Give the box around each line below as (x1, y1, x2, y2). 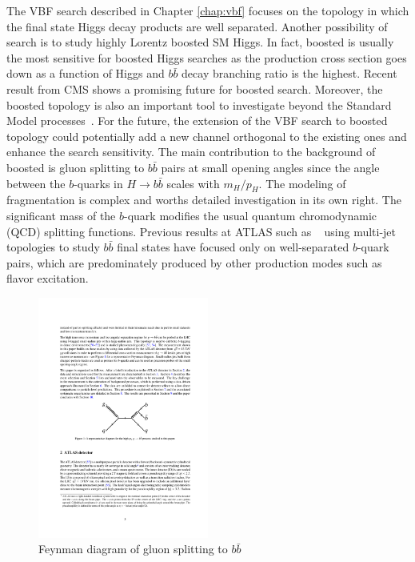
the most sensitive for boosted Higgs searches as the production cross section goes (6, 49, 407, 66)
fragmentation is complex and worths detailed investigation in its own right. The (6, 191, 401, 208)
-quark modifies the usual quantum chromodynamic (124, 207, 377, 223)
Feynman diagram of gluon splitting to (38, 540, 228, 557)
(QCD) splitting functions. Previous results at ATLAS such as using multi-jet (6, 223, 397, 239)
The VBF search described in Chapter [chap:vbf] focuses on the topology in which (6, 2, 409, 18)
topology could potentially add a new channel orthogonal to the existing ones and (6, 127, 407, 144)
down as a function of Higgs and (6, 65, 165, 82)
